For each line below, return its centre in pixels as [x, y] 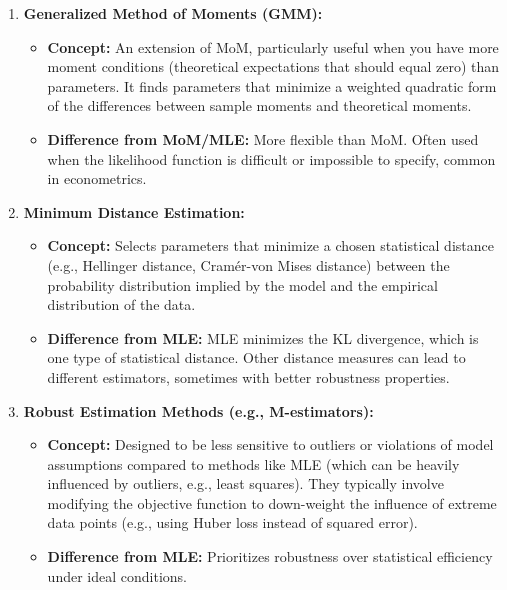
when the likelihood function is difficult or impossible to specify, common [271, 158]
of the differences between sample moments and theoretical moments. [259, 105]
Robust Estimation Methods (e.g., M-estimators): [198, 410]
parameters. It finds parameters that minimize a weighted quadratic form [272, 85]
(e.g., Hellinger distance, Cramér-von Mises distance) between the [248, 264]
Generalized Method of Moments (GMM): [173, 13]
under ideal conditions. [117, 575]
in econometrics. [97, 178]
